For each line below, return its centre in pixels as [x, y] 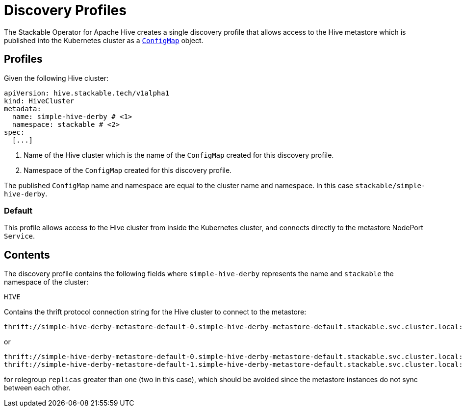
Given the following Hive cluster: [56, 78]
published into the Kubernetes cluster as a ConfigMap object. [104, 40]
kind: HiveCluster [39, 101]
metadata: [23, 109]
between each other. [37, 388]
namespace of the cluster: [46, 282]
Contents [27, 255]
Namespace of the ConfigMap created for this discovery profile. [128, 170]
